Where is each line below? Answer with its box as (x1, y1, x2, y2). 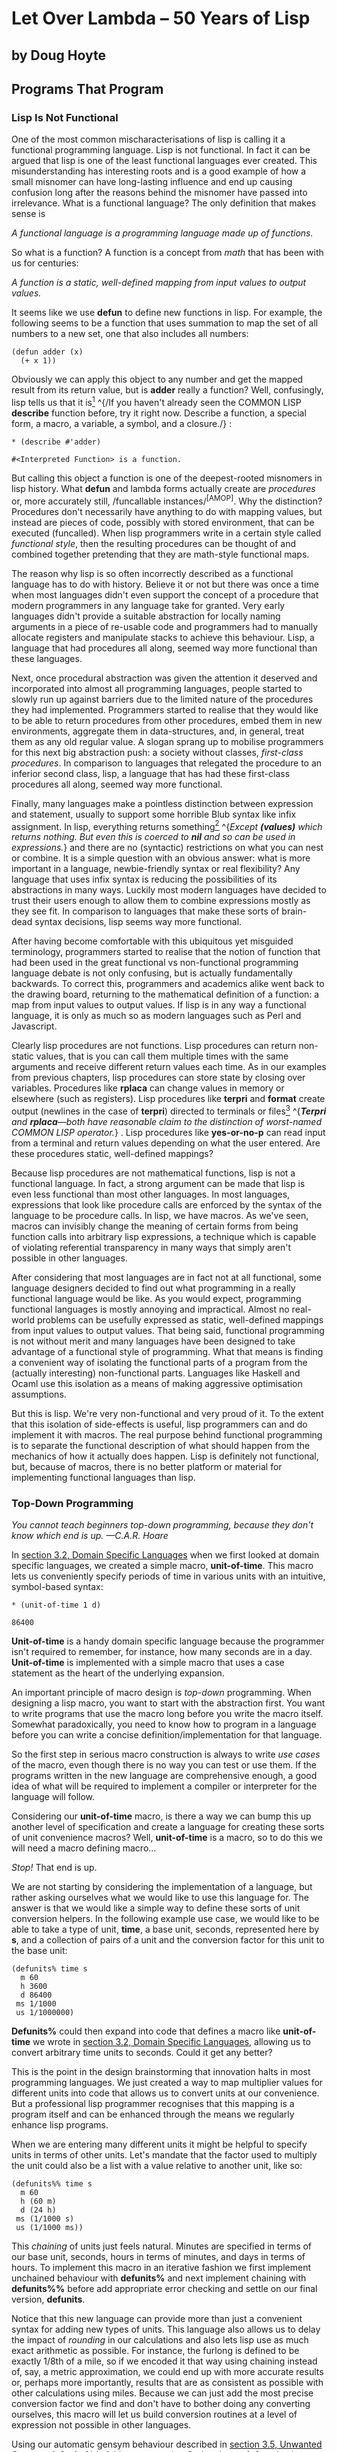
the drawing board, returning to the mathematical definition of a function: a (11, 988, 320, 1001)
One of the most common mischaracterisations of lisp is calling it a (11, 133, 286, 146)
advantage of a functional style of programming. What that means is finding (11, 1345, 324, 1357)
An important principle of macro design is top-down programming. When (11, 1687, 312, 1699)
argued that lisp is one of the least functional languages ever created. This (11, 155, 318, 167)
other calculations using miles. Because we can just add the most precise (11, 2387, 314, 2399)
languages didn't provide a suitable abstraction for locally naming (11, 610, 281, 622)
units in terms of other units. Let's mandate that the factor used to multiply (11, 2149, 318, 2161)
